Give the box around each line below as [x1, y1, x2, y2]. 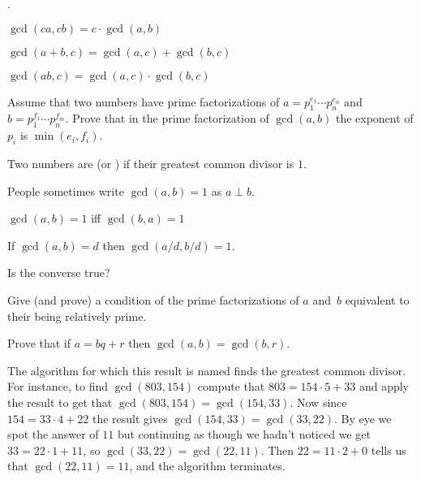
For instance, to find [7, 378, 108, 395]
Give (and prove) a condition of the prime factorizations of [7, 291, 299, 308]
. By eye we [333, 409, 392, 426]
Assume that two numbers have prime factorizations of [7, 93, 280, 110]
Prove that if [7, 335, 71, 352]
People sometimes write [7, 182, 124, 199]
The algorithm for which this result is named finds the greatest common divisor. [7, 361, 406, 378]
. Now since [290, 393, 347, 410]
